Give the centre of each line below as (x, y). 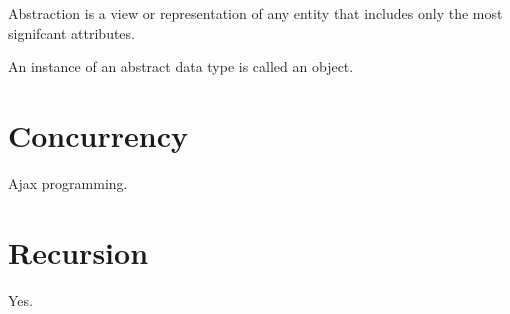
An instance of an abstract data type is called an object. (181, 66)
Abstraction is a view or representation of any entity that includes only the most (255, 13)
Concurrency (98, 134)
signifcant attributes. (71, 32)
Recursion (78, 251)
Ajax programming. (68, 182)
